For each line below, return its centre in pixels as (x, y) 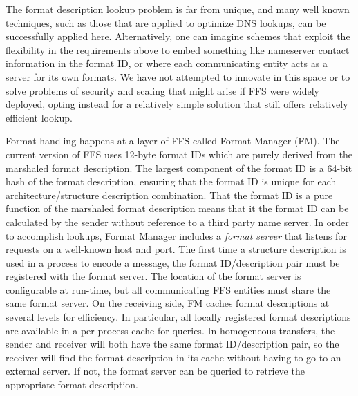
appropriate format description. (72, 385)
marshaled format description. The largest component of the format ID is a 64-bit (179, 168)
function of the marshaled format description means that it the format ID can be (177, 208)
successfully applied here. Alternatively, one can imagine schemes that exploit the (178, 36)
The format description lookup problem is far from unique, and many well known (178, 9)
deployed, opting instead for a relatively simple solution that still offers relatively (177, 104)
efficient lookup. (39, 117)
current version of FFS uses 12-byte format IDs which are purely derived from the (179, 154)
